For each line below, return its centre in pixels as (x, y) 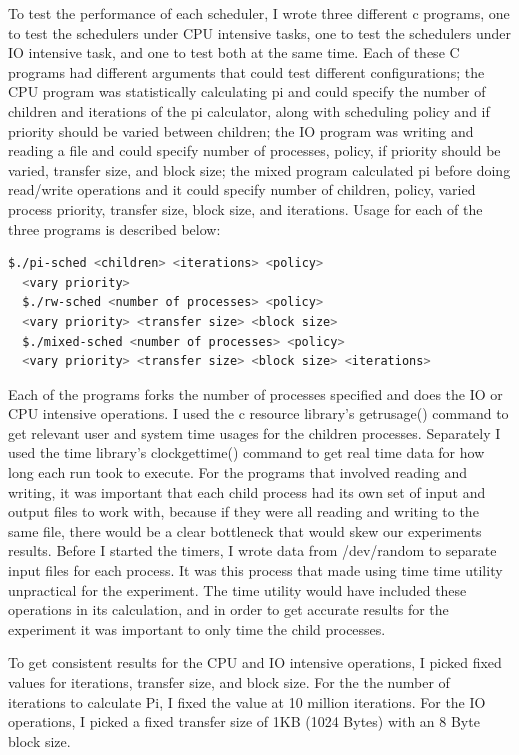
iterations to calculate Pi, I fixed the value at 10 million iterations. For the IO (247, 701)
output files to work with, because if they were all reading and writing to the (243, 511)
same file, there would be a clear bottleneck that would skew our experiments (245, 530)
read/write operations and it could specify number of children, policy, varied (242, 189)
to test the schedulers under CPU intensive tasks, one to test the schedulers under (260, 32)
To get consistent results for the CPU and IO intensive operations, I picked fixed (255, 662)
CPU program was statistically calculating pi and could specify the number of (247, 91)
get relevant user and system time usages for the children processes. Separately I (254, 432)
